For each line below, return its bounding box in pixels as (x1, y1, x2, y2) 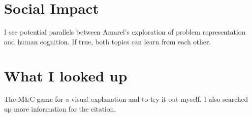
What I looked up (4, 65, 127, 85)
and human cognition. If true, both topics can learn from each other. (4, 36, 211, 46)
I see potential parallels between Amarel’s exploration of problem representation (4, 27, 246, 37)
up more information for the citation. (4, 104, 116, 114)
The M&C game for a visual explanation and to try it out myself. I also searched (4, 94, 248, 104)
